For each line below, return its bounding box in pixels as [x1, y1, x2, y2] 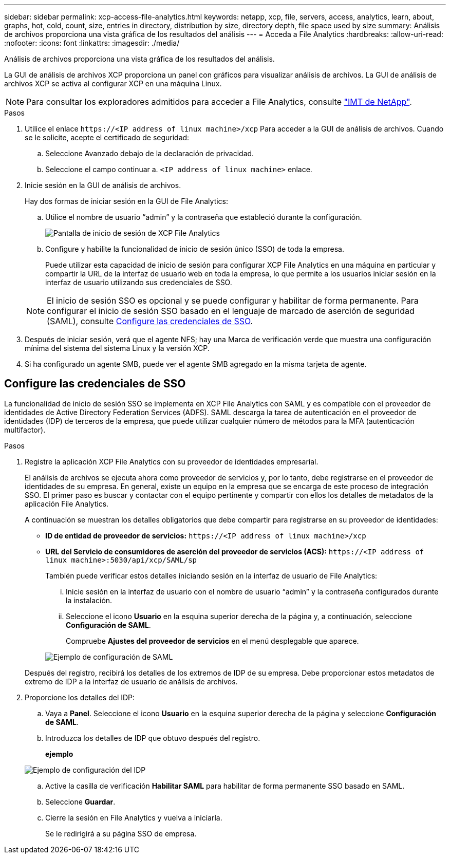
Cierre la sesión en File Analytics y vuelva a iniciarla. [45, 813, 222, 822]
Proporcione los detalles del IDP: [25, 693, 135, 702]
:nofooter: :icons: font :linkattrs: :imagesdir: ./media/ [4, 39, 180, 47]
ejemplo [45, 749, 73, 758]
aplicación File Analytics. [25, 499, 109, 508]
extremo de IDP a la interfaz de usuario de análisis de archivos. [25, 677, 238, 686]
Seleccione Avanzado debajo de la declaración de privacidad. [45, 149, 254, 158]
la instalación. [66, 595, 113, 605]
